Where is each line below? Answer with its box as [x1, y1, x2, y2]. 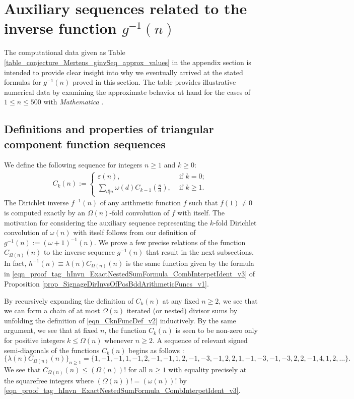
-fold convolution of [109, 207, 170, 218]
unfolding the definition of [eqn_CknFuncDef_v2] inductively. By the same [4, 315, 236, 325]
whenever [104, 335, 133, 346]
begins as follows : [128, 345, 184, 355]
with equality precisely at [168, 364, 247, 375]
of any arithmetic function [100, 197, 181, 208]
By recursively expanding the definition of [4, 295, 133, 306]
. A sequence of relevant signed [152, 335, 248, 346]
